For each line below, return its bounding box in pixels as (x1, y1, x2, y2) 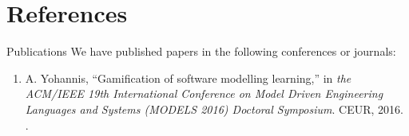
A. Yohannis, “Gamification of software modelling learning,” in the (25, 69, 351, 86)
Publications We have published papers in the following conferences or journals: (6, 43, 396, 60)
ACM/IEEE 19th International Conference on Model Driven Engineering (25, 85, 383, 102)
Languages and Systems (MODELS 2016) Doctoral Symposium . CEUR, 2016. (25, 100, 403, 117)
